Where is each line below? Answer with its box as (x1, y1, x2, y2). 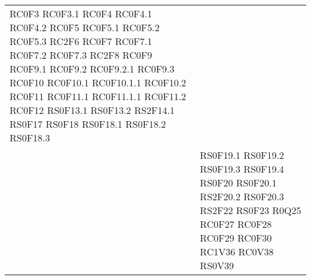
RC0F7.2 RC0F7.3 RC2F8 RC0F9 (10, 48, 153, 62)
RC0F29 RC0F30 (200, 231, 272, 245)
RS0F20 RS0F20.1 (200, 176, 277, 189)
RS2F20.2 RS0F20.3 (200, 189, 284, 203)
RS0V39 (200, 258, 234, 272)
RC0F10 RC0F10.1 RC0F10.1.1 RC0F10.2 (10, 76, 187, 89)
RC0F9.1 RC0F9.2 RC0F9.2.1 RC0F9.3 (10, 62, 175, 76)
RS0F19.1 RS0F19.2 (200, 148, 284, 162)
